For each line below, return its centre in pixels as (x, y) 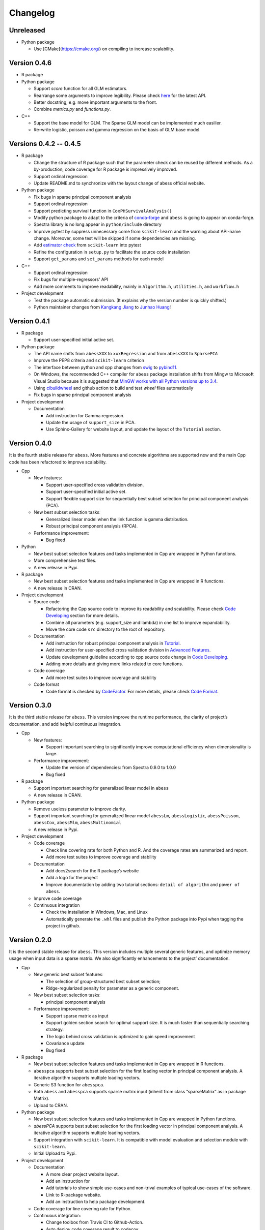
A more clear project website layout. (82, 1174)
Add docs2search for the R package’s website (93, 871)
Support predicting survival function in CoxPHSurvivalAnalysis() (103, 211)
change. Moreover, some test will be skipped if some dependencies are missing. (115, 238)
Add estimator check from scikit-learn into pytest (87, 245)
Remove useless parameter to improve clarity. (80, 809)
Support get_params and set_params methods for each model (99, 259)
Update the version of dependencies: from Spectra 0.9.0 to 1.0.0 (111, 768)
